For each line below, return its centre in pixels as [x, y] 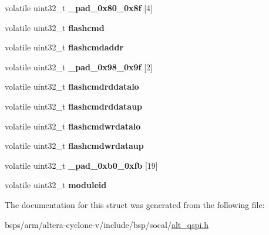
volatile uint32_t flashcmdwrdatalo [73, 126]
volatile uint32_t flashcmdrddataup [74, 106]
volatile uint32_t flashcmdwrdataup [74, 146]
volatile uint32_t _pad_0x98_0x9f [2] [79, 67]
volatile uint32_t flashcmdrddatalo [72, 86]
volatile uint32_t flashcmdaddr [64, 47]
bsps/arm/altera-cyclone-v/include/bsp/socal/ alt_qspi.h [107, 224]
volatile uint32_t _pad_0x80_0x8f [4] [79, 8]
